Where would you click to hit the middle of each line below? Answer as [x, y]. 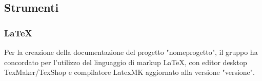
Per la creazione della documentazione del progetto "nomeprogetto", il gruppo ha [131, 52]
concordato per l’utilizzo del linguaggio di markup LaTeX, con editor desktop [126, 62]
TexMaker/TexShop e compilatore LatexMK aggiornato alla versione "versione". [129, 72]
